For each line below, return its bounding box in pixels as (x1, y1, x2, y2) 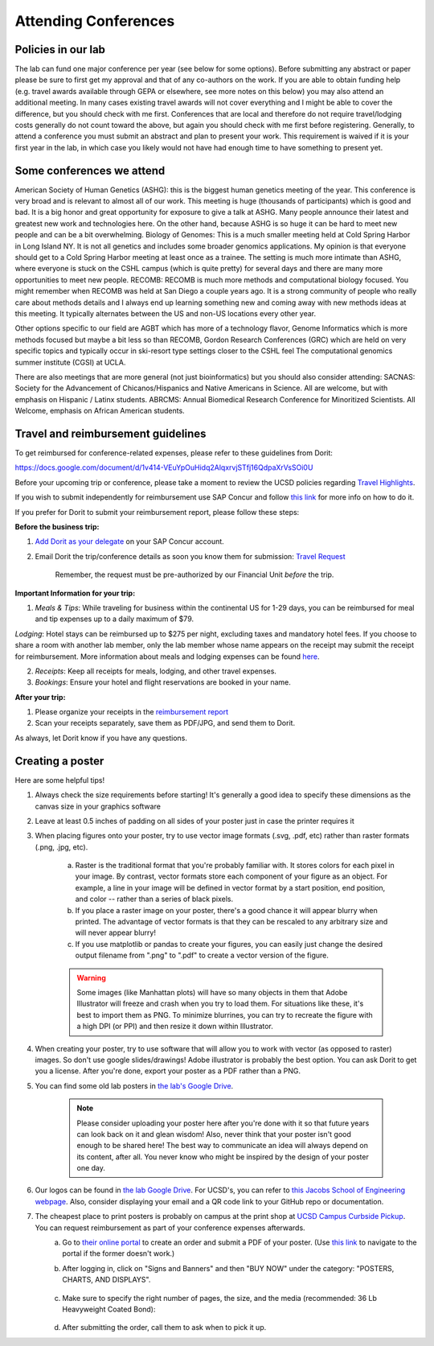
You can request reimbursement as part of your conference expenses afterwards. (35, 1223, 305, 1233)
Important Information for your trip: (14, 588, 136, 598)
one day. (76, 1163, 106, 1173)
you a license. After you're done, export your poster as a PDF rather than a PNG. (35, 1066, 301, 1076)
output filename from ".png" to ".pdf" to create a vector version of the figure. (75, 950, 329, 961)
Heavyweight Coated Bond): (62, 1304, 156, 1314)
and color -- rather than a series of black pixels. (75, 894, 233, 904)
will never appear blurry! (75, 928, 157, 937)
